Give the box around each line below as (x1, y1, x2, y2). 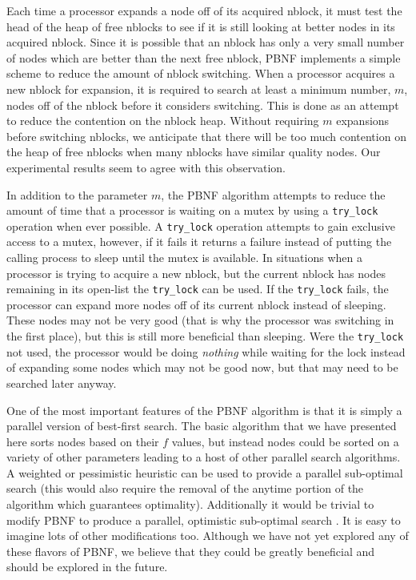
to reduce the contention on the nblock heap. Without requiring (6, 112, 319, 129)
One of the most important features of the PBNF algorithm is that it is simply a (6, 401, 402, 418)
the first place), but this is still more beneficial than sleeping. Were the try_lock (6, 328, 404, 344)
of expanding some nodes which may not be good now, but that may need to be (6, 359, 398, 376)
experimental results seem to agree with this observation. (6, 159, 286, 175)
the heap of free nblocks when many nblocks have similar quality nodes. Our (6, 143, 381, 160)
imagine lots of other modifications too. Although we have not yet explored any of (6, 527, 409, 544)
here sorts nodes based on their (6, 433, 159, 449)
